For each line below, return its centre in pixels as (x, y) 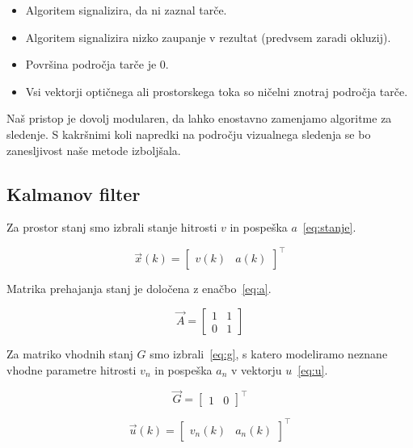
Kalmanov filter (74, 193)
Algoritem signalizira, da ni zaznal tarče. (126, 10)
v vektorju (256, 369)
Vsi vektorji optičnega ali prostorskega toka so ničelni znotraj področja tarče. (217, 91)
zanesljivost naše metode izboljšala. (94, 150)
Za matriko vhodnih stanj (70, 354)
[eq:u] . (313, 369)
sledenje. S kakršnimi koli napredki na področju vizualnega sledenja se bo (189, 134)
